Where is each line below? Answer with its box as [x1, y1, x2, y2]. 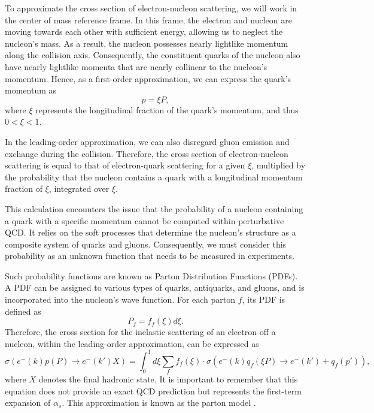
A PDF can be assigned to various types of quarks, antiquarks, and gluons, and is [5, 281, 305, 294]
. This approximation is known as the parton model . [62, 396, 256, 409]
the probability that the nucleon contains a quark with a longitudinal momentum [5, 170, 303, 183]
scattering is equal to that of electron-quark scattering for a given [5, 159, 245, 171]
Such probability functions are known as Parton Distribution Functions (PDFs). [5, 269, 298, 282]
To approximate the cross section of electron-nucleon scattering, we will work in [5, 2, 297, 14]
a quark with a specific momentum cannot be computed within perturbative [5, 214, 284, 227]
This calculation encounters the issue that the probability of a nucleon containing [5, 202, 303, 215]
